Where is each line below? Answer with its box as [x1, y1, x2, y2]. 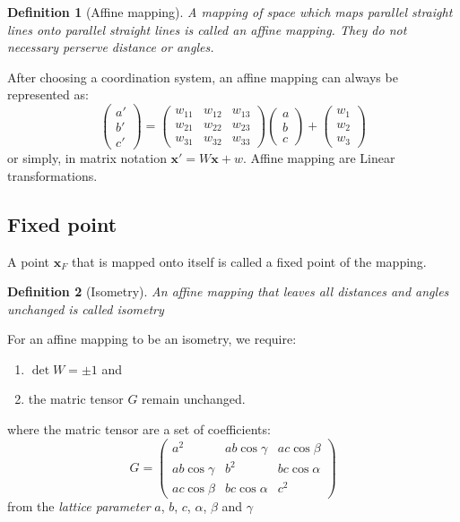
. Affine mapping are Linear [242, 149, 395, 167]
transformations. [7, 166, 98, 184]
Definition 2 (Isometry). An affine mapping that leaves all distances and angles [7, 282, 449, 301]
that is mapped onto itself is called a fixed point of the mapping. [71, 252, 427, 270]
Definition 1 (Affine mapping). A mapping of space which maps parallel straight [7, 3, 453, 21]
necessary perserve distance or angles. [7, 38, 214, 56]
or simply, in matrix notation [7, 149, 167, 167]
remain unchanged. [142, 389, 246, 408]
